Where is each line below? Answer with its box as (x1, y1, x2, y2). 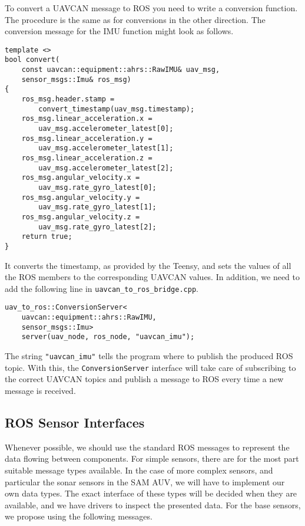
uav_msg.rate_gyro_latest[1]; (38, 203, 157, 212)
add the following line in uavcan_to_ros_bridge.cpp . (5, 282, 198, 294)
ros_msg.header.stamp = (21, 95, 115, 104)
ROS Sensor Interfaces (5, 413, 145, 431)
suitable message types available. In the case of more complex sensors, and (5, 463, 273, 476)
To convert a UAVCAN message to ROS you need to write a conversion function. (5, 2, 298, 14)
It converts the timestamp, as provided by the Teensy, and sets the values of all (5, 259, 291, 271)
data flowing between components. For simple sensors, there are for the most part (5, 452, 299, 465)
